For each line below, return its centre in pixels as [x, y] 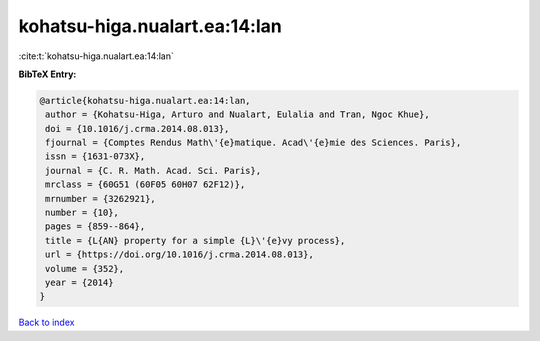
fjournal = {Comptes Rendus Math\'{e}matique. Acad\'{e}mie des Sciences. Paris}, [253, 143]
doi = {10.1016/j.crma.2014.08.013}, [137, 128]
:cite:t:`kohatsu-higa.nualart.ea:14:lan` [96, 56]
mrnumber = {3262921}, [101, 198]
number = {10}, [82, 213]
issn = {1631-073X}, [95, 156]
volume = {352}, [85, 268]
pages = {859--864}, [95, 226]
